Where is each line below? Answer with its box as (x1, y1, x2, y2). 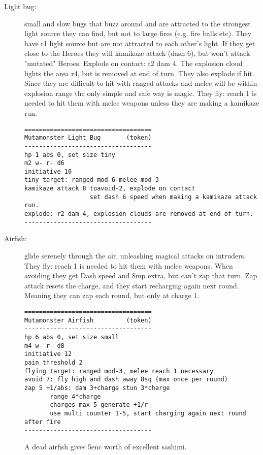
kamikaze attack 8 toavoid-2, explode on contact (24, 185, 195, 192)
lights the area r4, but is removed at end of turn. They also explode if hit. (24, 68, 254, 78)
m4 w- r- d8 (24, 342, 64, 349)
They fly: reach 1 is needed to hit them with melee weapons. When (24, 260, 233, 271)
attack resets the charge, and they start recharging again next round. (24, 280, 239, 290)
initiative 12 (24, 350, 72, 358)
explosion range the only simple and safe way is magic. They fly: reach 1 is (24, 87, 257, 98)
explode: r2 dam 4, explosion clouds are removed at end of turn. (24, 210, 254, 218)
